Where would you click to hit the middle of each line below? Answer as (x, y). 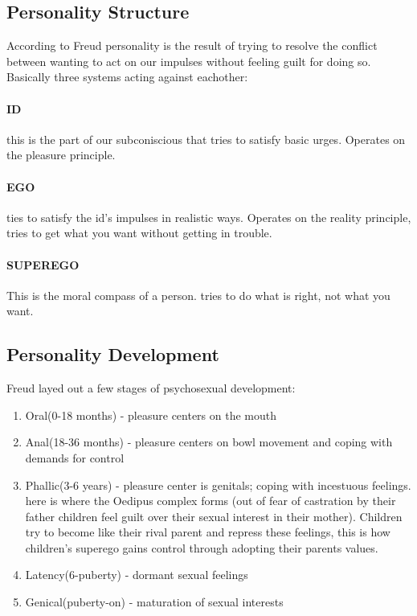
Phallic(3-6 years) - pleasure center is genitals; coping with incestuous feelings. (218, 485)
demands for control (75, 457)
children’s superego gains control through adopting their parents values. (202, 547)
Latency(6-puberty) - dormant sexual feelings (137, 575)
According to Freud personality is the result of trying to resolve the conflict (192, 45)
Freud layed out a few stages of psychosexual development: (151, 388)
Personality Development (113, 354)
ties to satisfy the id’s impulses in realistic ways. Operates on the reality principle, (209, 217)
